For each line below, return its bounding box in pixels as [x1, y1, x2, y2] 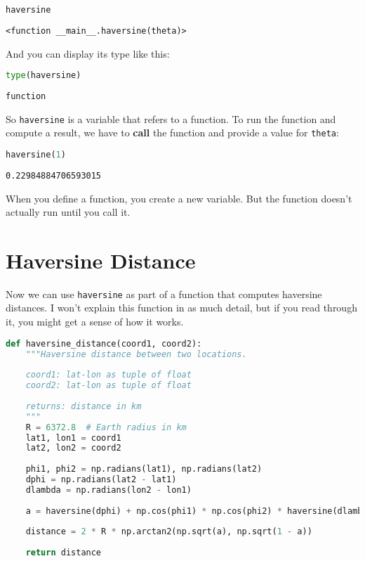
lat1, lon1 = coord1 [25, 432, 121, 443]
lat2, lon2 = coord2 [25, 443, 121, 453]
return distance [25, 548, 102, 558]
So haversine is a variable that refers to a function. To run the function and [6, 111, 336, 126]
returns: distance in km [25, 401, 142, 411]
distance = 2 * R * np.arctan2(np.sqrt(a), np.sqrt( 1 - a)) [25, 527, 312, 537]
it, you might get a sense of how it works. [6, 314, 184, 329]
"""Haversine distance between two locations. [25, 349, 247, 359]
